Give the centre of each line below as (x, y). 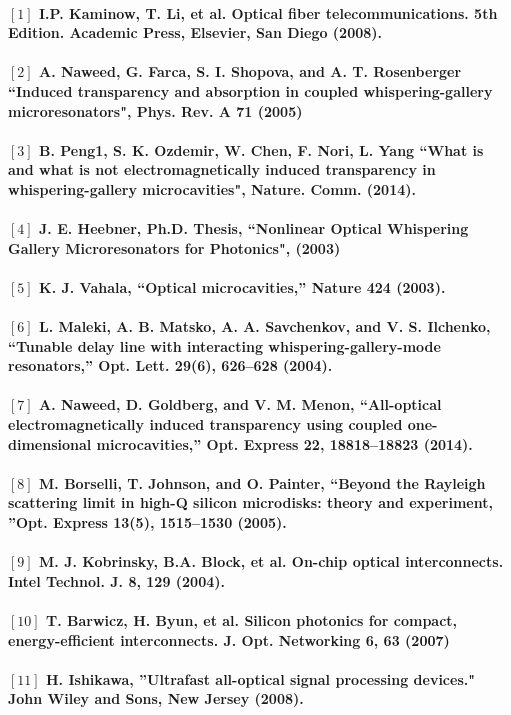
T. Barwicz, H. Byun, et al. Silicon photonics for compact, (252, 620)
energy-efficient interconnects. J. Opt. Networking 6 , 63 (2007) (229, 639)
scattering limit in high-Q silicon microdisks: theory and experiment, (250, 502)
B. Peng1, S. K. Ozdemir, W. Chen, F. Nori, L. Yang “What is (261, 149)
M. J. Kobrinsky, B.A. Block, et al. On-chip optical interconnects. (271, 561)
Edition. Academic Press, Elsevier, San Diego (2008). (195, 32)
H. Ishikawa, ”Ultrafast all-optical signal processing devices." (260, 678)
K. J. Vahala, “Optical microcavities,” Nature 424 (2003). (242, 286)
